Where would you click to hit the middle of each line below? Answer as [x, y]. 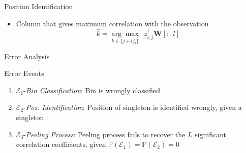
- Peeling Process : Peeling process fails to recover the [104, 134]
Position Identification [39, 6]
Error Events [24, 73]
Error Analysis [27, 56]
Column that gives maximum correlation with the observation [112, 23]
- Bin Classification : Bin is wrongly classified [92, 90]
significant [211, 134]
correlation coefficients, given [61, 144]
